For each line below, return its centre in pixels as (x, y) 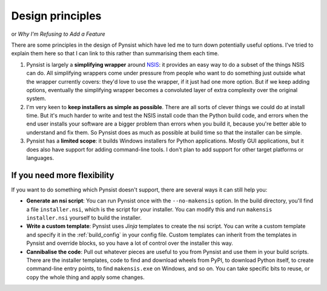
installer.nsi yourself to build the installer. (84, 218)
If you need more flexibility (63, 175)
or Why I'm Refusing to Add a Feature (58, 34)
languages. (40, 158)
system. (36, 99)
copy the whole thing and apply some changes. (85, 277)
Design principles (56, 16)
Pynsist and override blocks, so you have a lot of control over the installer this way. (130, 243)
